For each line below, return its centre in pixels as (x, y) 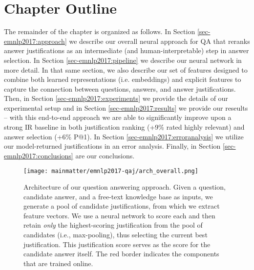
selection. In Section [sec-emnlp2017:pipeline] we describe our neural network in (123, 60)
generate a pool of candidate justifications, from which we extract (122, 206)
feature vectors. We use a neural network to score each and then (119, 215)
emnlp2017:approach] (35, 41)
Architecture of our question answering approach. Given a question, (125, 187)
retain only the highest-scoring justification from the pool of (113, 225)
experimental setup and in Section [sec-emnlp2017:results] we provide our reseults (126, 107)
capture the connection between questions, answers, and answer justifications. (120, 88)
